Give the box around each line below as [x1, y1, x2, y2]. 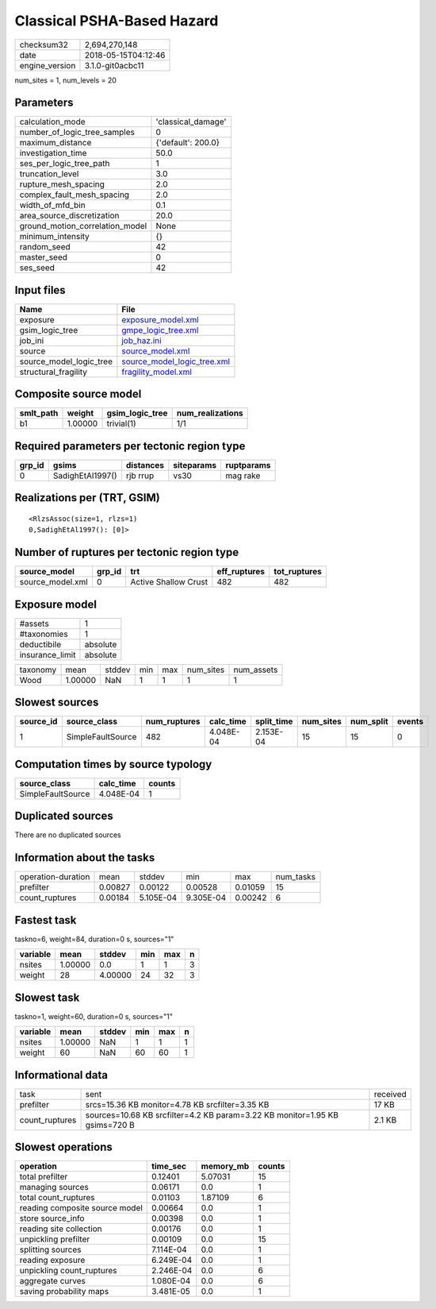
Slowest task [14, 990, 80, 1004]
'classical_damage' [155, 116, 227, 127]
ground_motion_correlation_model [19, 221, 147, 232]
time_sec [151, 1160, 186, 1172]
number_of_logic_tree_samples [19, 127, 135, 138]
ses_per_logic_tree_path [19, 158, 110, 169]
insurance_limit [19, 649, 76, 660]
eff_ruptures [216, 566, 266, 577]
